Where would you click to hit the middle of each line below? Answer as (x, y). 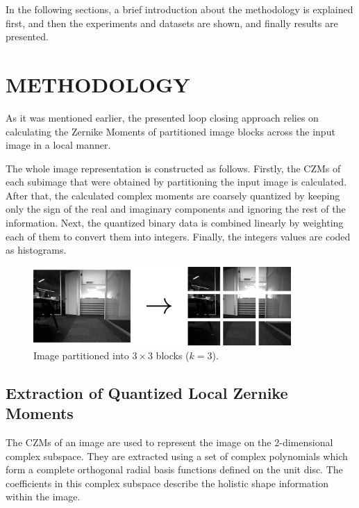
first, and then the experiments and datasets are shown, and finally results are (172, 23)
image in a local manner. (58, 145)
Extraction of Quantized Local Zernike (147, 392)
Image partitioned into (81, 355)
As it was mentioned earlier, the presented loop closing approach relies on (162, 117)
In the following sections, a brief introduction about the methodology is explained (179, 9)
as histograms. (36, 250)
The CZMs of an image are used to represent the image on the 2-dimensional (169, 442)
